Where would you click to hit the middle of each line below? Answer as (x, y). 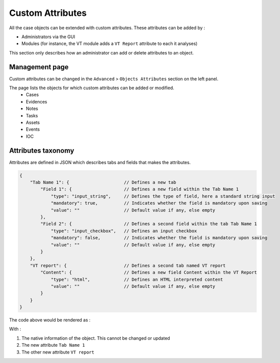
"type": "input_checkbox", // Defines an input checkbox (124, 231)
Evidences (37, 102)
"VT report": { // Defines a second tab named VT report (128, 265)
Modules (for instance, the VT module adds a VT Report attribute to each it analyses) (110, 44)
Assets (33, 122)
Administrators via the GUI (48, 37)
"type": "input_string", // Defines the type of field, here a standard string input (163, 196)
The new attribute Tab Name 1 (53, 345)
